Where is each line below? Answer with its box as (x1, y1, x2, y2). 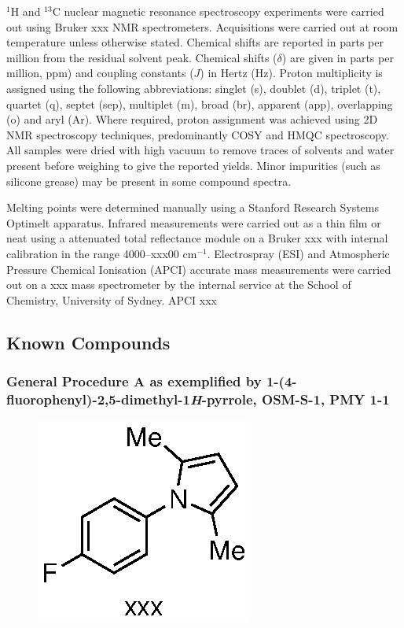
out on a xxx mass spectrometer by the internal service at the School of (6, 276, 351, 293)
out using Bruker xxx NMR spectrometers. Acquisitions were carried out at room (6, 18, 398, 35)
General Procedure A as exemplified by (6, 371, 262, 390)
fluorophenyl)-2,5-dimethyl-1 (6, 389, 190, 408)
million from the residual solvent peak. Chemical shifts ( (6, 49, 277, 65)
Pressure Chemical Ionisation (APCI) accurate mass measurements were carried (6, 260, 391, 277)
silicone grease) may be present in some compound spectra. (6, 172, 292, 189)
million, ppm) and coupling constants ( (6, 65, 194, 81)
